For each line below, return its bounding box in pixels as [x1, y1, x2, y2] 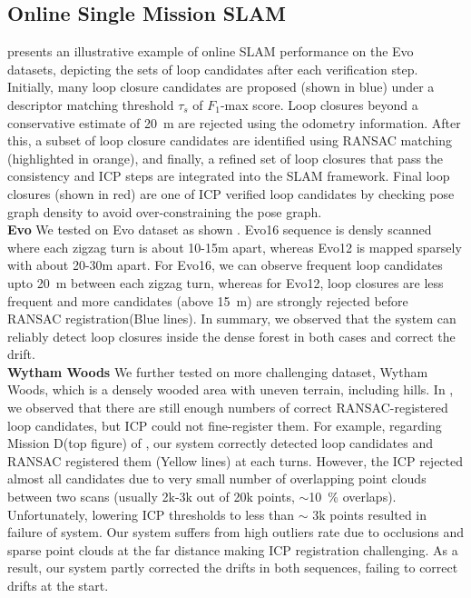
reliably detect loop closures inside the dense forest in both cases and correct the [7, 326, 456, 345]
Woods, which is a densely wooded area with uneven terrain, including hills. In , [7, 380, 454, 399]
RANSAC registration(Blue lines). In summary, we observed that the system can [7, 309, 456, 328]
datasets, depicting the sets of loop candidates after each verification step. [7, 59, 418, 78]
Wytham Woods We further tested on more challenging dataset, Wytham [7, 362, 428, 381]
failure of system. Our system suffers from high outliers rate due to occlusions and [7, 523, 464, 542]
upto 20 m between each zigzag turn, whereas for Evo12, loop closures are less [7, 273, 444, 292]
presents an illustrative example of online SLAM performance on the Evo [7, 42, 414, 61]
